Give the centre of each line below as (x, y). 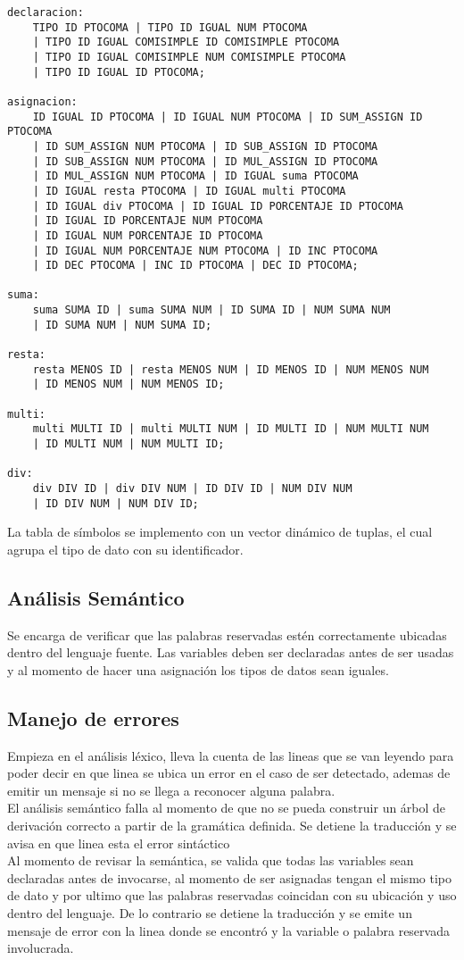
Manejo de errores (93, 718)
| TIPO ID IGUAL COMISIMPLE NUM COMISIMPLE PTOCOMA (189, 57)
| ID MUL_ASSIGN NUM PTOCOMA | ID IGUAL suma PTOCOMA (195, 176)
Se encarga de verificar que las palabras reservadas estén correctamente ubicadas (227, 634)
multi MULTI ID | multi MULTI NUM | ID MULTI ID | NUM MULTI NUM (231, 429)
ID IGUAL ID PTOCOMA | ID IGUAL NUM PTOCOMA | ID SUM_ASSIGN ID (228, 117)
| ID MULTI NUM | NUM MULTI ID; (128, 444)
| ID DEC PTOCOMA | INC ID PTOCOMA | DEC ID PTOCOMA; (195, 266)
